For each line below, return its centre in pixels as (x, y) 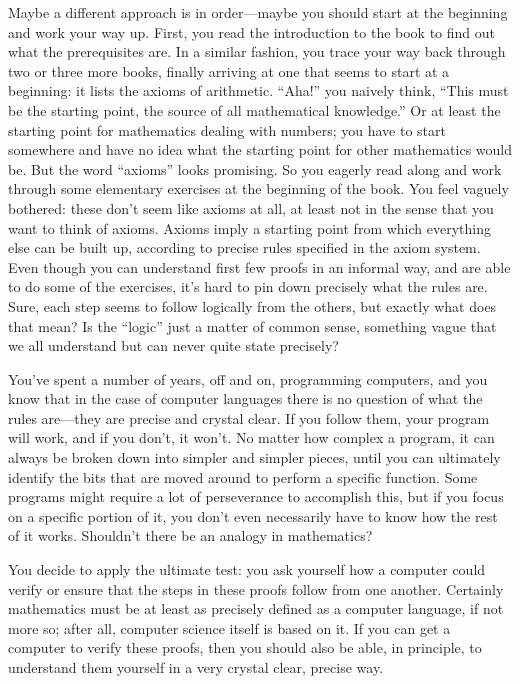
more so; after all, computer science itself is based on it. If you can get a (229, 627)
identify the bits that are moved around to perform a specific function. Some (243, 476)
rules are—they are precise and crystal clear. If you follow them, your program (249, 417)
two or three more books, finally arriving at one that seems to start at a (229, 70)
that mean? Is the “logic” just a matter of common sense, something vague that (252, 325)
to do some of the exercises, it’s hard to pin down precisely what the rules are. (248, 286)
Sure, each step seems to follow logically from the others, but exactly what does (252, 305)
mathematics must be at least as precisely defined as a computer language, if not (256, 608)
